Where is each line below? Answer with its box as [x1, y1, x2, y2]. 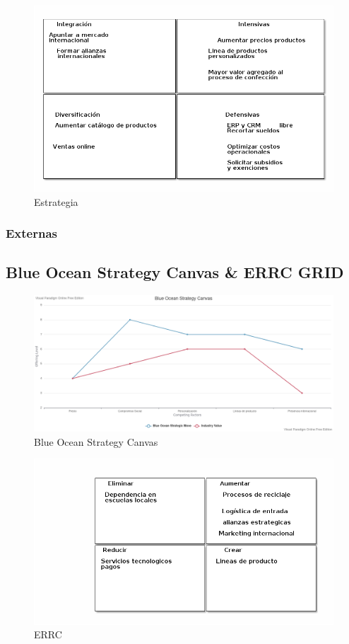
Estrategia [34, 194, 78, 209]
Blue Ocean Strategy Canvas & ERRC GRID [6, 261, 344, 283]
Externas [6, 224, 58, 242]
